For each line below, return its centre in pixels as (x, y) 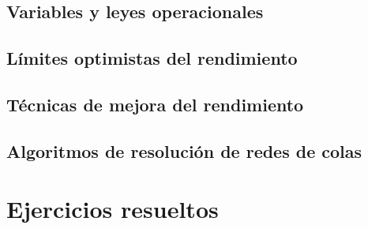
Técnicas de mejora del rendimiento (155, 104)
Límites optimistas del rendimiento (152, 58)
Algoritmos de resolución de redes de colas (184, 150)
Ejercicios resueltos (113, 209)
